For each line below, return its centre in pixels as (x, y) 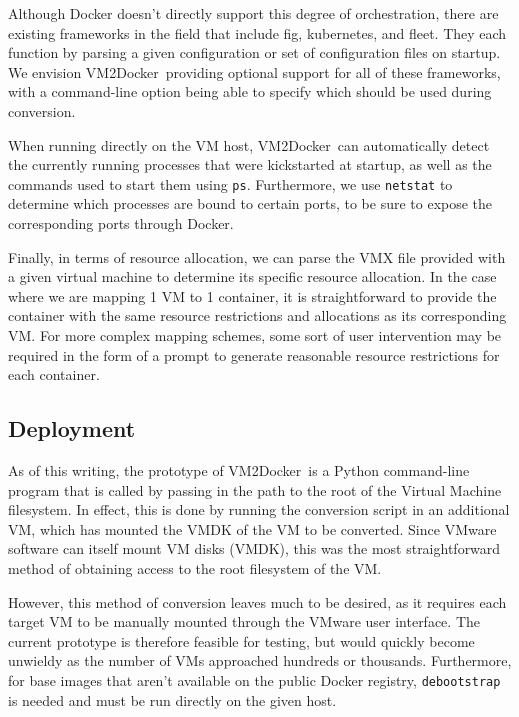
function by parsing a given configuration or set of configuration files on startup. (254, 52)
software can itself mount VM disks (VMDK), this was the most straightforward (254, 548)
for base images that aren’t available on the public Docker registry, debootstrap (254, 679)
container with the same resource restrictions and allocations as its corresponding (257, 315)
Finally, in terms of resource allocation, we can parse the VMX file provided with (257, 256)
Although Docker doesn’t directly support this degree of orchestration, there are (253, 13)
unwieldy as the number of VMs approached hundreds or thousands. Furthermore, (260, 660)
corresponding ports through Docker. (121, 223)
